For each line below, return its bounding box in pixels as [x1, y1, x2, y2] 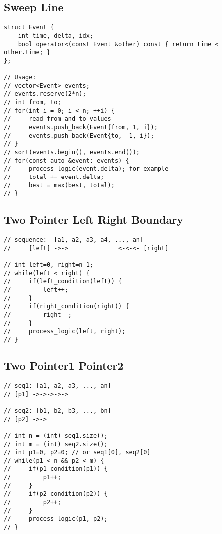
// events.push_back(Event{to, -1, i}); [4, 132, 154, 139]
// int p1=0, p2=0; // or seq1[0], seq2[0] [4, 449, 151, 456]
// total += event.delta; [4, 174, 104, 181]
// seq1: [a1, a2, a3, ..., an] [4, 382, 111, 389]
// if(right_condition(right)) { [4, 303, 129, 310]
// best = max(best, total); [4, 181, 115, 189]
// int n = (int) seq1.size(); [4, 432, 108, 439]
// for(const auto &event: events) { [4, 157, 129, 164]
